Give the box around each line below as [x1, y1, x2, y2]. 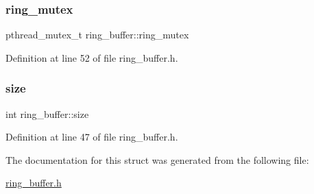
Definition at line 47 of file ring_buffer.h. [5, 130, 178, 144]
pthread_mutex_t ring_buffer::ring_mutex [5, 27, 189, 42]
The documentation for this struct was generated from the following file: [5, 152, 309, 167]
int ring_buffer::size [5, 106, 89, 121]
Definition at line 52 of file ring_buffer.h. [5, 50, 178, 64]
